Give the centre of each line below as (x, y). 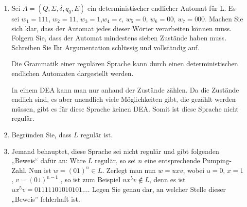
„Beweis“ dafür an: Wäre (49, 160)
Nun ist (40, 170)
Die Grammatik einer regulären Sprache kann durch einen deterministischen (125, 64)
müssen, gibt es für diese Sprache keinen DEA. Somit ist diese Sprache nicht (125, 108)
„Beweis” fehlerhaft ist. (46, 198)
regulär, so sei (115, 160)
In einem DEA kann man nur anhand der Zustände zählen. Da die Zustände (125, 89)
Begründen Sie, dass (41, 134)
